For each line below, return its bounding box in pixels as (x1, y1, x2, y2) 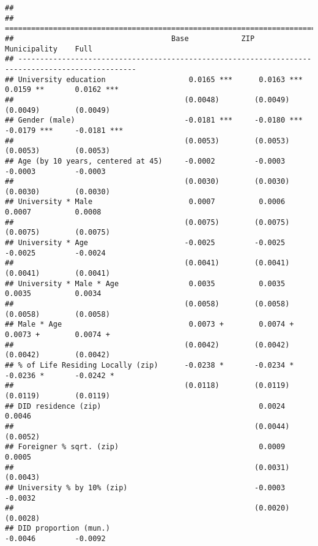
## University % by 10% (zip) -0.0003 (5, 483, 286, 492)
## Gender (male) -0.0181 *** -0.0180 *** (5, 116, 303, 125)
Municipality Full (5, 44, 93, 53)
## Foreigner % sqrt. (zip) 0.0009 (5, 442, 286, 452)
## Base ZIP (5, 34, 255, 43)
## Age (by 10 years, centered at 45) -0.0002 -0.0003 (5, 156, 286, 165)
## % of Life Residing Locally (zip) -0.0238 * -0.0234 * (5, 360, 294, 370)
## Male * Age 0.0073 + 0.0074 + (5, 320, 294, 329)
